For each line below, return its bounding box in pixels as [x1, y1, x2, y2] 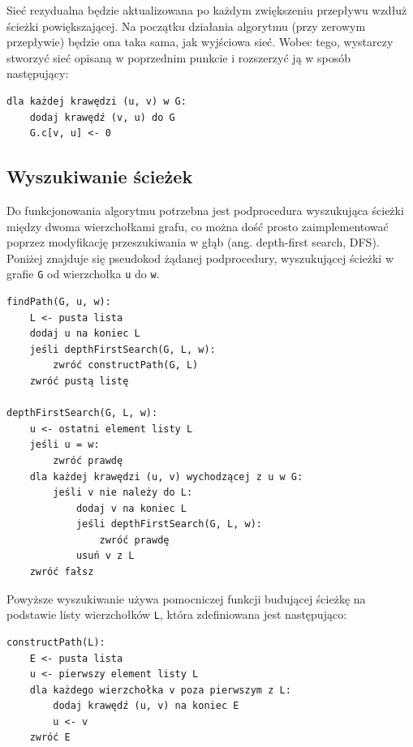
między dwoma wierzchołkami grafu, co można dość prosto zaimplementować [6, 217, 389, 234]
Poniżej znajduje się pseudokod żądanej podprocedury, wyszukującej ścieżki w [6, 249, 394, 266]
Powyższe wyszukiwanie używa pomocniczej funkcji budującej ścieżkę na [6, 590, 366, 607]
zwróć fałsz [29, 566, 94, 578]
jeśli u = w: [29, 439, 100, 451]
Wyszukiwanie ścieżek [6, 164, 193, 189]
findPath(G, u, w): [6, 295, 111, 307]
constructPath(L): [6, 636, 105, 648]
